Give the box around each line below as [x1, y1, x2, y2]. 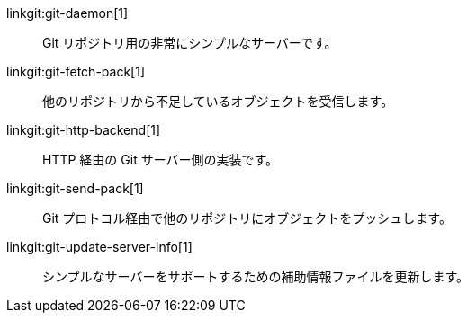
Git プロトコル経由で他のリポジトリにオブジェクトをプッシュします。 [42, 210, 452, 226]
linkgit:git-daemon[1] [6, 5, 129, 21]
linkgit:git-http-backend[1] [6, 122, 161, 138]
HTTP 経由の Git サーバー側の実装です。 [42, 152, 279, 167]
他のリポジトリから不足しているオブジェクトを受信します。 [42, 93, 394, 109]
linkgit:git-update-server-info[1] [6, 239, 193, 254]
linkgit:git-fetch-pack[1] [6, 64, 145, 79]
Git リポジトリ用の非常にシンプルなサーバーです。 [42, 35, 337, 50]
